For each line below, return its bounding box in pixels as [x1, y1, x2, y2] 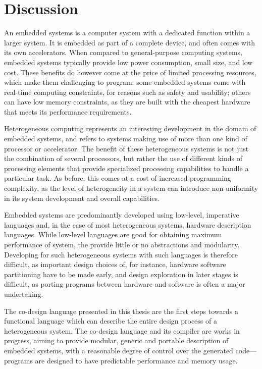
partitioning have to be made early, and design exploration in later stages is [4, 269, 238, 279]
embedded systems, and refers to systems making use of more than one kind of [4, 133, 247, 144]
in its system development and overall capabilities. [4, 192, 160, 203]
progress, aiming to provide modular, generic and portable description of [4, 335, 229, 346]
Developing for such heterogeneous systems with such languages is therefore [4, 249, 238, 259]
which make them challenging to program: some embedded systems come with [4, 77, 246, 87]
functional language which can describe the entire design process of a [4, 315, 217, 326]
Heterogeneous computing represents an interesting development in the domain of [4, 123, 256, 134]
